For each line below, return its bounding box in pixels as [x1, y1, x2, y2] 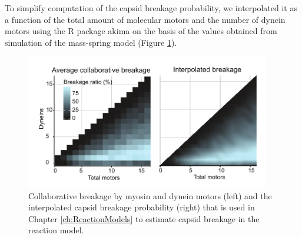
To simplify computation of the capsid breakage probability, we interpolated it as [5, 2, 297, 14]
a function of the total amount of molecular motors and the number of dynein [5, 13, 286, 25]
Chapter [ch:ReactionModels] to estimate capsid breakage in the [28, 212, 260, 224]
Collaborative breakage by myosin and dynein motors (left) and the [28, 189, 272, 202]
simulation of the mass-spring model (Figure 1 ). [5, 36, 177, 48]
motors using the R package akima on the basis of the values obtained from [5, 25, 277, 37]
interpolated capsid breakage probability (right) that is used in [28, 201, 255, 213]
